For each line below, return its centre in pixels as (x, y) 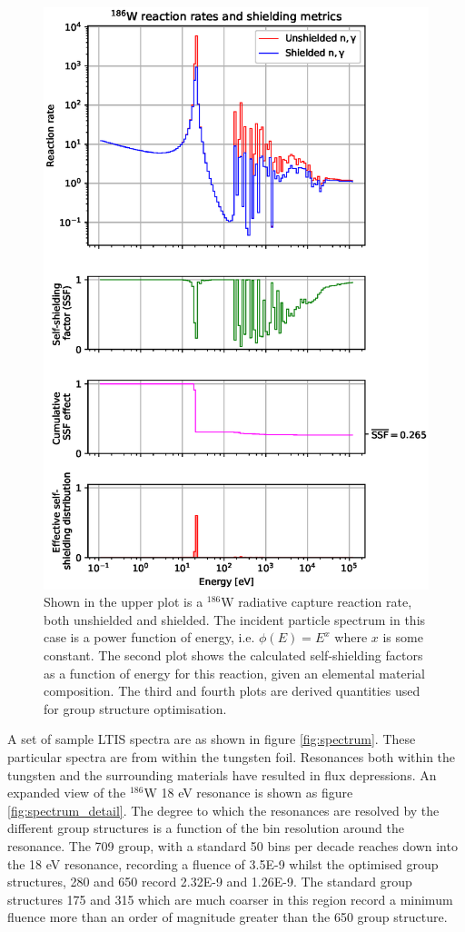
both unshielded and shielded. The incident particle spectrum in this (235, 619)
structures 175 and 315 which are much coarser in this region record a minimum (230, 899)
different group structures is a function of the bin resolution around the (206, 828)
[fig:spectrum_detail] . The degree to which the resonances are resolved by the (223, 810)
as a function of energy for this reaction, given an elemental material (234, 673)
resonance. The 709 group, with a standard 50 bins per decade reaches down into (232, 846)
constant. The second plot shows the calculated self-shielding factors (233, 655)
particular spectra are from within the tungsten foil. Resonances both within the (232, 757)
